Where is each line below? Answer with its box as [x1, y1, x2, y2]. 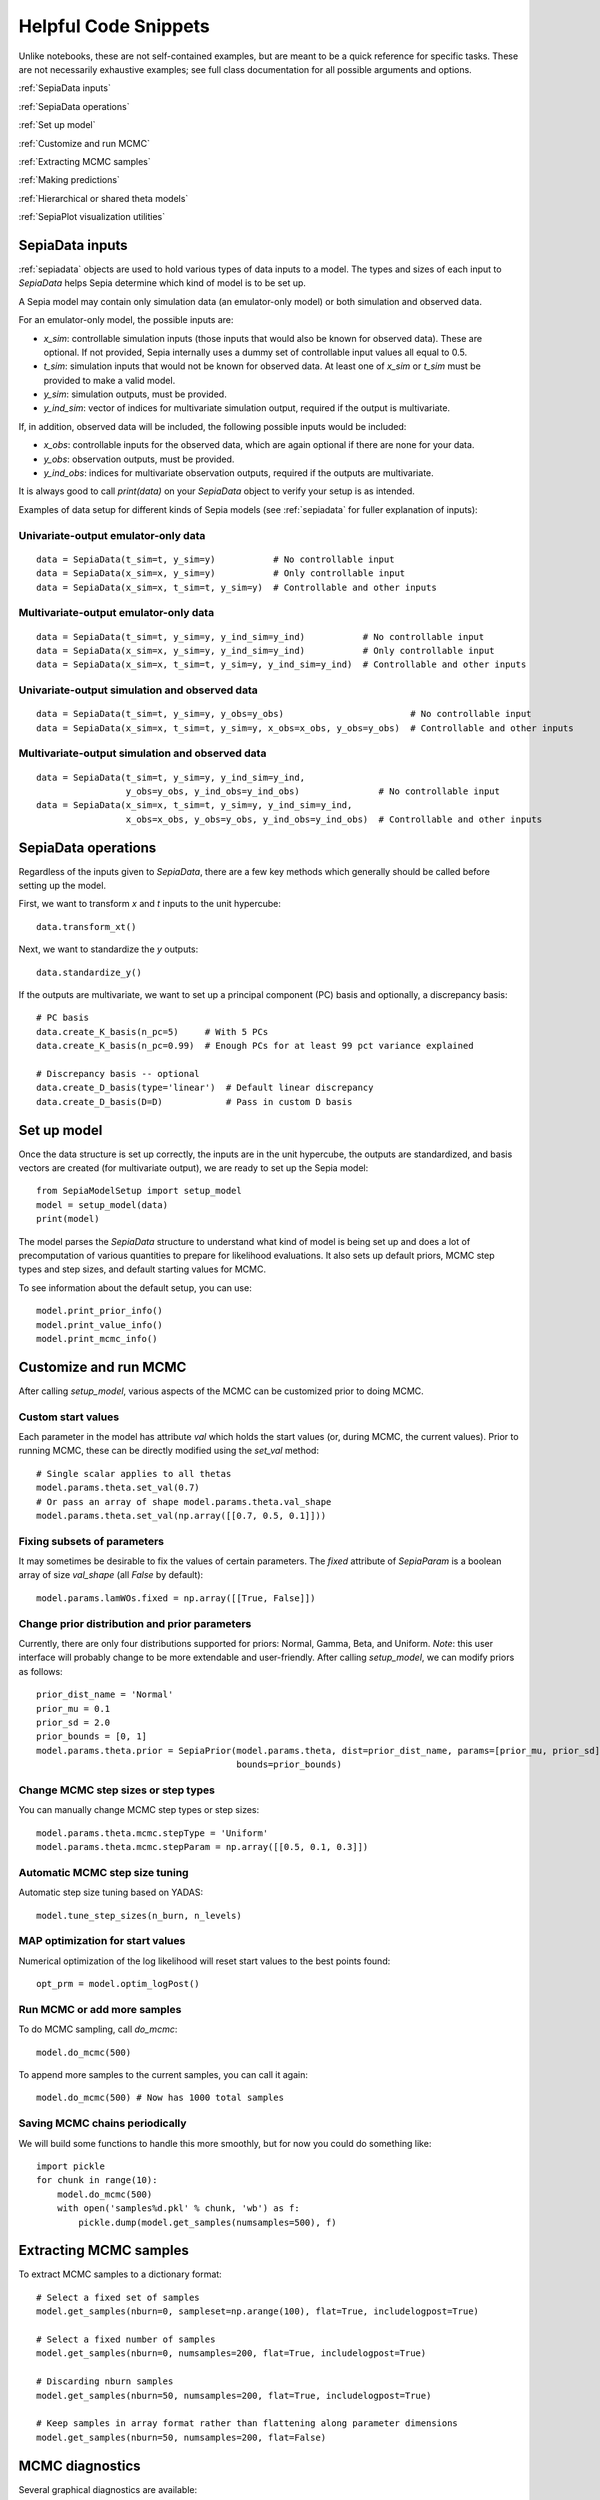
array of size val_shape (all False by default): [18, 1569, 204, 1581]
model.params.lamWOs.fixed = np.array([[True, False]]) [36, 1592, 316, 1604]
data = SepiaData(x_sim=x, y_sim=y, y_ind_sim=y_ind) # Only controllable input [36, 645, 495, 656]
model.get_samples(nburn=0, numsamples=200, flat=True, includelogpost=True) [36, 2348, 427, 2359]
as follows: [18, 1665, 64, 1677]
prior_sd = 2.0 [36, 1716, 111, 1728]
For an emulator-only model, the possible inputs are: [18, 314, 234, 326]
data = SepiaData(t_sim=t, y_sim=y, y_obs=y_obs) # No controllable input [36, 708, 532, 720]
